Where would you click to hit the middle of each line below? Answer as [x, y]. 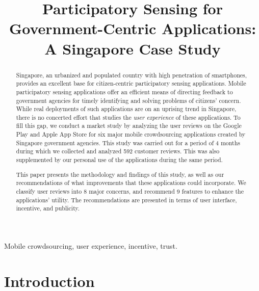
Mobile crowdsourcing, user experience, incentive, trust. [91, 245]
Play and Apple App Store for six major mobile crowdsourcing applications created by [131, 134]
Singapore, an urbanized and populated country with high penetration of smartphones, [132, 75]
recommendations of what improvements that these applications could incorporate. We [131, 183]
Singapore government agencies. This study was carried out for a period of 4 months [128, 142]
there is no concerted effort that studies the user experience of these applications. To [128, 117]
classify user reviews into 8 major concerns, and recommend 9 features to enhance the [130, 191]
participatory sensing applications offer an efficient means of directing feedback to [124, 91]
